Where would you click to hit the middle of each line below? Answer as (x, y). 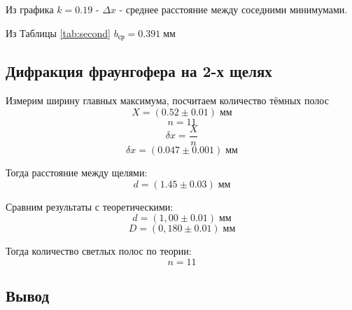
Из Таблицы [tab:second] (58, 33)
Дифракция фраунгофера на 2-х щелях (139, 71)
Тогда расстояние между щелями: (77, 172)
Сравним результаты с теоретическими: (90, 206)
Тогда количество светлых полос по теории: (99, 251)
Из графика (30, 9)
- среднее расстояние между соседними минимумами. (233, 9)
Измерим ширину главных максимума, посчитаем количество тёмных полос (167, 100)
